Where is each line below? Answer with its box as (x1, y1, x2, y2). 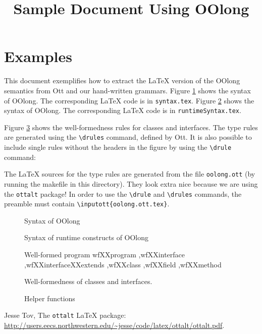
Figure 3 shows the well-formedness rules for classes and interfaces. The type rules (4, 122, 258, 132)
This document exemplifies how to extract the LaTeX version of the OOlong (4, 75, 240, 86)
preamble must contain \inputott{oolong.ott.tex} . (4, 198, 170, 209)
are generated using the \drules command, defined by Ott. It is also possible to (4, 132, 252, 142)
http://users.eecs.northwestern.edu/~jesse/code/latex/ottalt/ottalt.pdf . (4, 320, 225, 330)
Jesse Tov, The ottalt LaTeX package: (4, 310, 126, 320)
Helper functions (24, 293, 75, 303)
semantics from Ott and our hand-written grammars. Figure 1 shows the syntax (4, 85, 251, 95)
